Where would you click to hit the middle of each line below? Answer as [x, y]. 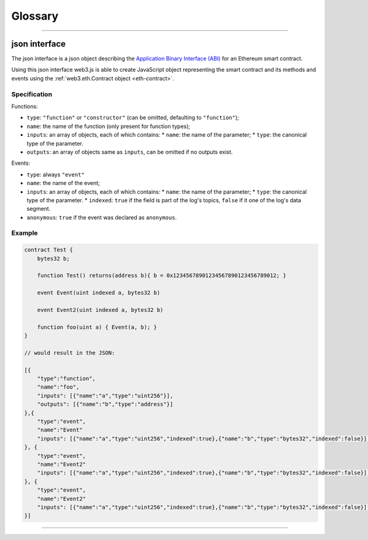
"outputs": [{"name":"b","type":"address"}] [105, 404]
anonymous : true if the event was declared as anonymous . [102, 217]
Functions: [25, 106]
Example [25, 233]
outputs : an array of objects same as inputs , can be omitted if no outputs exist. [130, 152]
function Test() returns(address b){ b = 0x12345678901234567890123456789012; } [162, 276]
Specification [32, 94]
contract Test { [49, 250]
